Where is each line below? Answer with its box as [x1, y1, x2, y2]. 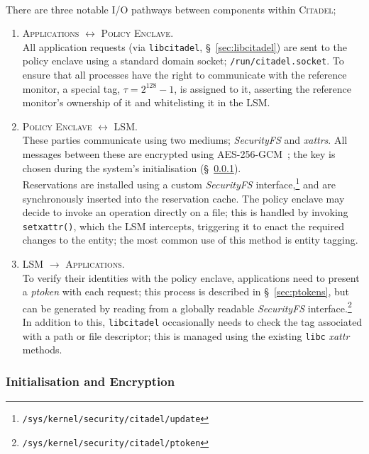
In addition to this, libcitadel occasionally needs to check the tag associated [22, 314, 363, 329]
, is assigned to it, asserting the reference [174, 81, 351, 96]
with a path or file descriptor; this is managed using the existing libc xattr [22, 328, 350, 343]
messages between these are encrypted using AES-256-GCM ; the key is [22, 147, 336, 161]
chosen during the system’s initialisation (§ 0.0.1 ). [22, 160, 241, 175]
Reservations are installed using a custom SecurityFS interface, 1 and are [22, 175, 336, 191]
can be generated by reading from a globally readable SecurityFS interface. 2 [22, 298, 352, 315]
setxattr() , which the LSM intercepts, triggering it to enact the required [22, 218, 344, 233]
